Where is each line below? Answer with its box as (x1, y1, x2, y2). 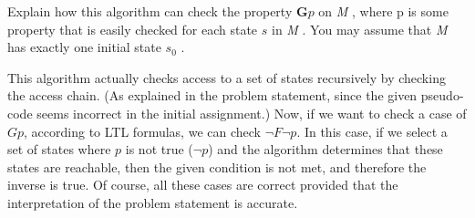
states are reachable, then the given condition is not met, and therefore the (7, 157, 427, 176)
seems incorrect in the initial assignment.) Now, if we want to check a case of (36, 103, 467, 122)
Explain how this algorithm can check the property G (7, 2, 308, 20)
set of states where (7, 140, 111, 159)
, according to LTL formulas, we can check (24, 121, 261, 140)
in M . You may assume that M (272, 19, 448, 38)
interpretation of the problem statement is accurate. (7, 192, 298, 212)
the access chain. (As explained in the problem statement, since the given (7, 86, 418, 105)
